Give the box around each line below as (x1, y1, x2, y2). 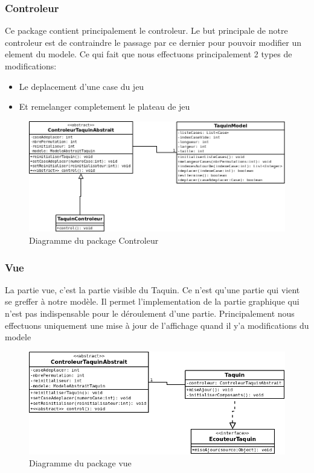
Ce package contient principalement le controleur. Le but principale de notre (5, 24, 288, 37)
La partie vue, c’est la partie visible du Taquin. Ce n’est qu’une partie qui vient (5, 283, 300, 296)
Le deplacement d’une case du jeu (19, 80, 144, 92)
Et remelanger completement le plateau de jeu (19, 100, 190, 113)
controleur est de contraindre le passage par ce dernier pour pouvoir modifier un (5, 36, 302, 48)
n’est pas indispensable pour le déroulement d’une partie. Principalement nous (5, 307, 295, 320)
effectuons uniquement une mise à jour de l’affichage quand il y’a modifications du (5, 319, 309, 331)
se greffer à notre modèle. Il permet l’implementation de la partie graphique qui (5, 295, 300, 308)
